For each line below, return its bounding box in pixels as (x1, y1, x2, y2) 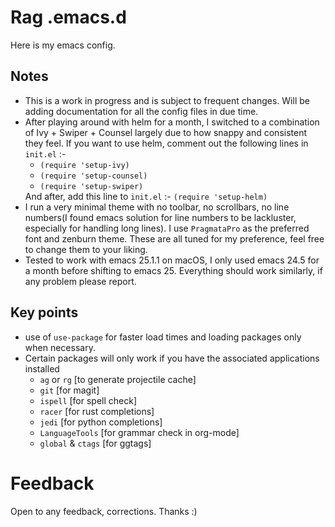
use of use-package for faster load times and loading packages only (24, 331, 302, 343)
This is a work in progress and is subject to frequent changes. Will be (24, 94, 310, 106)
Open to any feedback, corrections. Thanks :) (10, 505, 198, 517)
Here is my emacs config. (10, 39, 116, 51)
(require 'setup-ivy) (39, 160, 130, 170)
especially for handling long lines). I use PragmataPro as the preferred (24, 222, 310, 234)
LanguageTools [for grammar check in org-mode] (39, 426, 240, 438)
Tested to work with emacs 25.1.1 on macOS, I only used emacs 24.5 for (24, 254, 320, 266)
